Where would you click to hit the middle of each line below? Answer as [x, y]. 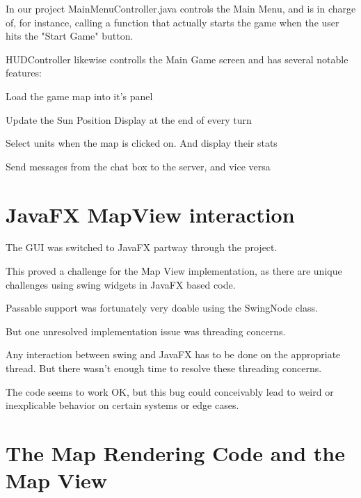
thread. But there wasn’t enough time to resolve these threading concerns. [164, 368]
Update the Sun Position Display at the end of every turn [129, 119]
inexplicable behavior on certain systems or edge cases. [122, 405]
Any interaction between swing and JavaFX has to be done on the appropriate [173, 354]
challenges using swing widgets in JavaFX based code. [121, 284]
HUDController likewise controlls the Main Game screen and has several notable [177, 59]
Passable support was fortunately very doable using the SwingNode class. [162, 308]
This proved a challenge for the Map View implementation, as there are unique [174, 271]
